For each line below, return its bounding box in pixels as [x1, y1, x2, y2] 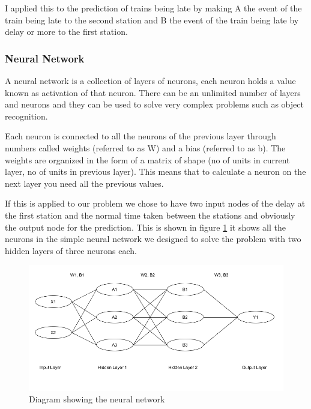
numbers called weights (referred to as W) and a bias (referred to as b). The [5, 141, 286, 154]
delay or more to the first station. [5, 25, 128, 38]
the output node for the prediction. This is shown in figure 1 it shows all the [5, 220, 286, 233]
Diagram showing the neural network [29, 393, 165, 405]
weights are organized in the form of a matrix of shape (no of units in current [5, 153, 290, 166]
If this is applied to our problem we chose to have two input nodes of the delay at [5, 197, 306, 210]
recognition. [5, 109, 48, 122]
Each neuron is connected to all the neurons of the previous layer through [5, 130, 276, 142]
